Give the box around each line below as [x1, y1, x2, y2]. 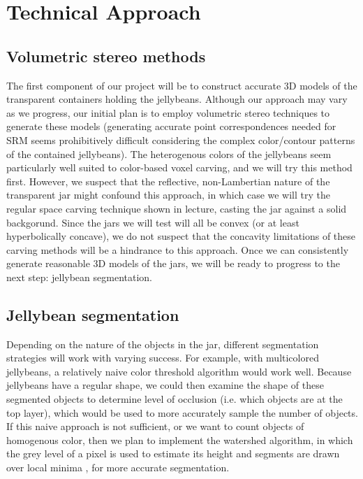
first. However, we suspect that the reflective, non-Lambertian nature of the [6, 173, 330, 188]
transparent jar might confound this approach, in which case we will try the [6, 187, 331, 202]
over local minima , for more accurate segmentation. [6, 460, 230, 475]
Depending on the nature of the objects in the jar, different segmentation [6, 336, 319, 351]
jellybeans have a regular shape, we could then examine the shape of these [6, 378, 324, 392]
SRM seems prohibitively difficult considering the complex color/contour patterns [6, 132, 355, 147]
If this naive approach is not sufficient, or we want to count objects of [6, 419, 304, 434]
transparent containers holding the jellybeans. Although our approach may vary [6, 92, 348, 106]
